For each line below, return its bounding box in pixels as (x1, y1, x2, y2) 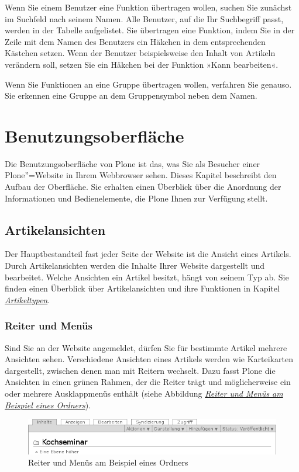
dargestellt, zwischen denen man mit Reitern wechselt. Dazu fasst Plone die (5, 364, 276, 376)
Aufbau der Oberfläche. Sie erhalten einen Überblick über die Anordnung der (5, 181, 281, 193)
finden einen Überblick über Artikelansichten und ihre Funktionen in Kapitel (5, 282, 280, 294)
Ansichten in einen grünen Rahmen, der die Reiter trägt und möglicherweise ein (5, 376, 291, 388)
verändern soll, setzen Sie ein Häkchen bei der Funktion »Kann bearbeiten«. (5, 58, 279, 70)
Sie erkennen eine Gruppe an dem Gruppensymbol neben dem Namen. (5, 89, 257, 102)
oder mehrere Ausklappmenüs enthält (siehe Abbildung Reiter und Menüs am (5, 387, 283, 400)
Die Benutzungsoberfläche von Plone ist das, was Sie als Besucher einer (5, 157, 260, 169)
